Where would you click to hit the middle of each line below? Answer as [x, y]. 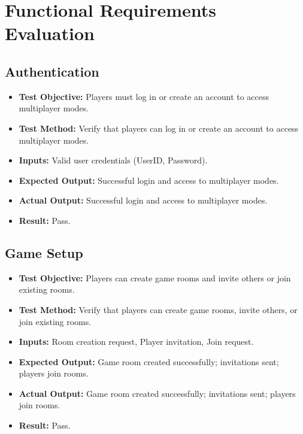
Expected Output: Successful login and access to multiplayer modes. [149, 180]
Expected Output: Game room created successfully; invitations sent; [149, 361]
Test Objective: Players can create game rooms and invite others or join [155, 277]
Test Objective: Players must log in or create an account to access [144, 96]
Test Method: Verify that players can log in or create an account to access [159, 128]
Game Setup [44, 252]
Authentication [52, 71]
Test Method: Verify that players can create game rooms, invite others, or [158, 309]
